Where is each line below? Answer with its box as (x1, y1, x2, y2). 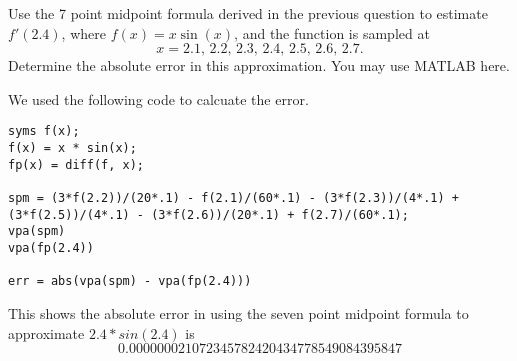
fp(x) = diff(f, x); (8, 157, 145, 172)
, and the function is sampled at (234, 22, 430, 43)
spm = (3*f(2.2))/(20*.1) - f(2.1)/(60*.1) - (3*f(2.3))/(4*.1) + (8, 191, 460, 205)
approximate (8, 322, 85, 343)
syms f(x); (8, 124, 80, 139)
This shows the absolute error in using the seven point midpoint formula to (8, 302, 469, 323)
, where (61, 22, 106, 43)
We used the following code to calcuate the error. (8, 88, 309, 109)
